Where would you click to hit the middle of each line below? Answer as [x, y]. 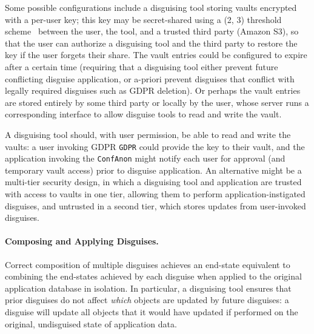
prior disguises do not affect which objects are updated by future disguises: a [147, 300]
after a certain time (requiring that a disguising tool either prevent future [142, 66]
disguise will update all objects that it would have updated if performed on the [152, 311]
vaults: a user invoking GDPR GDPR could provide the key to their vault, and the [155, 146]
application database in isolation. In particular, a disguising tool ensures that [148, 288]
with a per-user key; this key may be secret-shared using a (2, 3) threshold [143, 19]
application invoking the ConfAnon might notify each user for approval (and [145, 158]
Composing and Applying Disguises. [82, 241]
